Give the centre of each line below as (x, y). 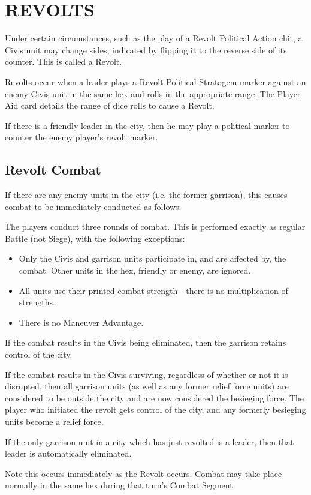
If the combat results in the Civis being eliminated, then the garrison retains (146, 342)
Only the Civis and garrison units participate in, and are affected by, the (153, 258)
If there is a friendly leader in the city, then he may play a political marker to (147, 125)
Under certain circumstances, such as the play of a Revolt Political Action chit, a (154, 38)
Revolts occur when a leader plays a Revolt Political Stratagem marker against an (155, 81)
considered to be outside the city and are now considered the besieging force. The (154, 397)
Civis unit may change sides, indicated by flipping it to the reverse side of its (146, 49)
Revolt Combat (53, 169)
